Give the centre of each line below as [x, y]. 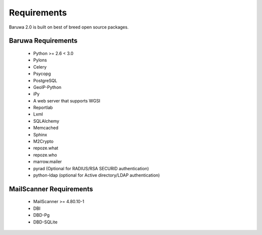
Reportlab [43, 108]
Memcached [46, 128]
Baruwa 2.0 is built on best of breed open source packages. [69, 27]
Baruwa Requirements [43, 41]
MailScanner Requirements [51, 189]
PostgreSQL [45, 80]
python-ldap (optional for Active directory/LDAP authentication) [97, 175]
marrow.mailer [48, 162]
